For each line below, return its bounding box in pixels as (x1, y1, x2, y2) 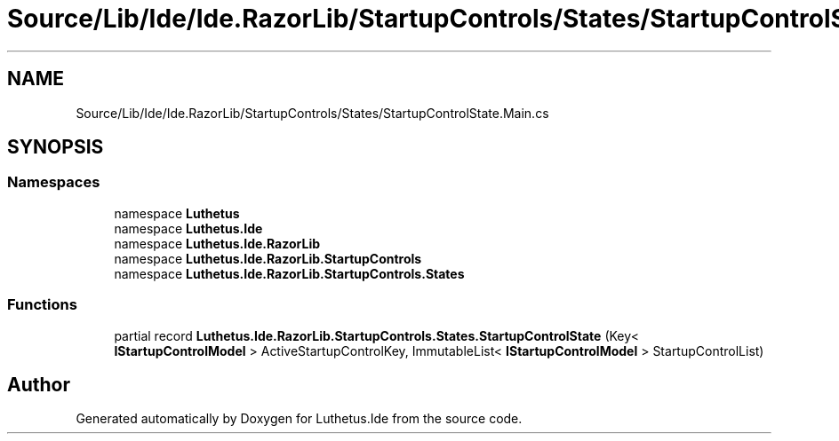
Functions (7, 295, 77, 314)
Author (7, 373, 70, 396)
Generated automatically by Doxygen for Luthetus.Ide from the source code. (76, 411, 523, 427)
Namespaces (7, 173, 100, 192)
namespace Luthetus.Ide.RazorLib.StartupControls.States (114, 265, 465, 281)
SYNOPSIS (7, 136, 104, 159)
